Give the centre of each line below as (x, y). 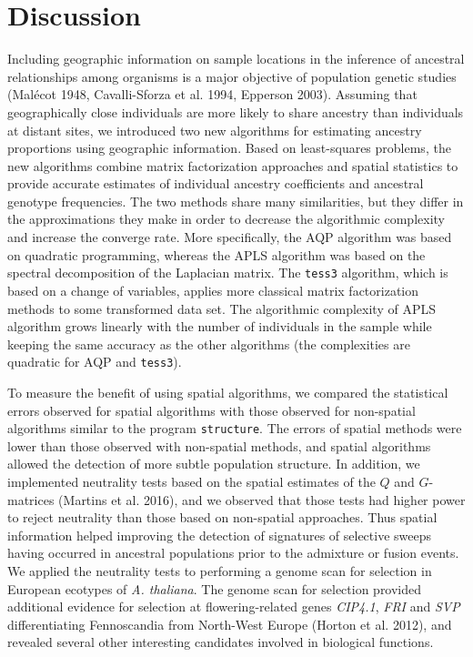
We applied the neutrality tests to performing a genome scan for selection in (220, 570)
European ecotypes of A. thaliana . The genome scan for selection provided (215, 588)
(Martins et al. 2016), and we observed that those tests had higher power (262, 499)
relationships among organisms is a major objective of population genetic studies (232, 76)
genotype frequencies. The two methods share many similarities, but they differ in (236, 201)
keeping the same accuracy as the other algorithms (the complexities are (209, 344)
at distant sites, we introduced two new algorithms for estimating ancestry (215, 130)
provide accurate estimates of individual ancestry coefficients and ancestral (216, 183)
